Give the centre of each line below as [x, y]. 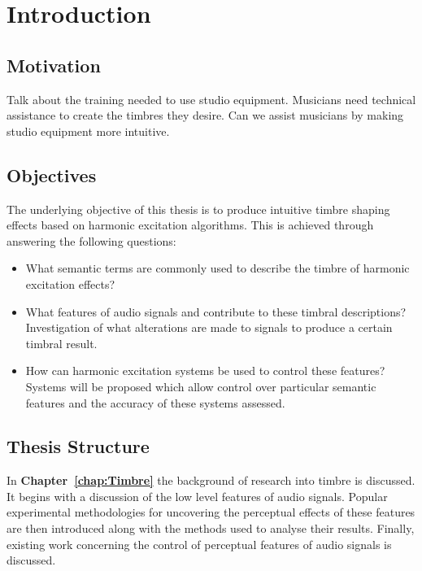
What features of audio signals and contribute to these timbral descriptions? [216, 311]
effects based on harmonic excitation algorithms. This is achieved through [190, 225]
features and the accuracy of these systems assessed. [155, 402]
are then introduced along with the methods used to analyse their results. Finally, [211, 528]
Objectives [52, 174]
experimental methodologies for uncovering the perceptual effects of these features [211, 512]
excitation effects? [70, 283]
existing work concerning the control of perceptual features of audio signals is [199, 544]
